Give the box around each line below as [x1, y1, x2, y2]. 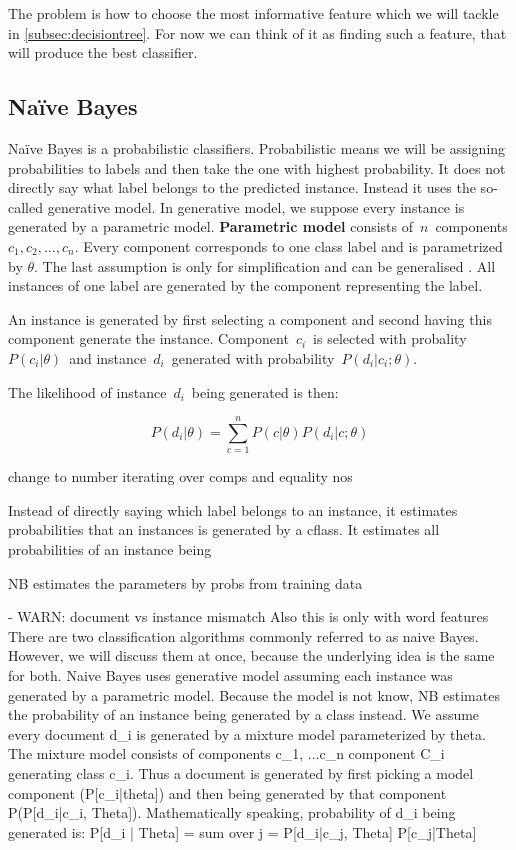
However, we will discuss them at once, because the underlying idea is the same [8, 645, 495, 666]
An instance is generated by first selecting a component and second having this [8, 308, 492, 329]
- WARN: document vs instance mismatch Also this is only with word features [8, 606, 489, 627]
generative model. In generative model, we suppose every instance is [47, 196, 465, 217]
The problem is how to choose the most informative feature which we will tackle [8, 3, 499, 23]
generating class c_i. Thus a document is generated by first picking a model [8, 762, 474, 783]
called [8, 196, 43, 217]
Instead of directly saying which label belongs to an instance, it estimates [8, 499, 458, 520]
